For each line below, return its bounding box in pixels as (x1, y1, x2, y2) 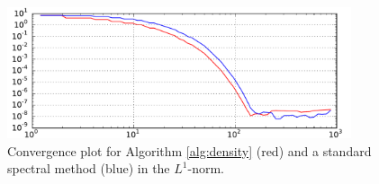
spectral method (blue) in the (7, 159, 170, 178)
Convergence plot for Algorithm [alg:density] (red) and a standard (7, 141, 372, 160)
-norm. (187, 159, 224, 178)
